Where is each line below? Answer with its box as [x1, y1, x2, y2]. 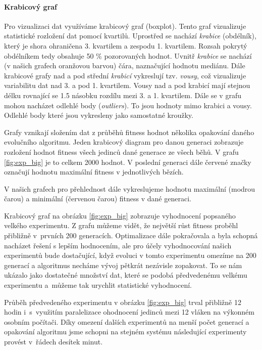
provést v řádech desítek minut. [4, 336, 103, 347]
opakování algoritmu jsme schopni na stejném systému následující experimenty [4, 326, 247, 337]
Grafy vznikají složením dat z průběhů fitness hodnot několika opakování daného [4, 126, 254, 137]
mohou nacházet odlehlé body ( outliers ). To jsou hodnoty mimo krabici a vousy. [4, 100, 252, 110]
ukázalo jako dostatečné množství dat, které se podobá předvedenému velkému [4, 270, 247, 280]
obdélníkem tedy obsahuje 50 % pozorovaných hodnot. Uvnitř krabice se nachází [4, 50, 252, 61]
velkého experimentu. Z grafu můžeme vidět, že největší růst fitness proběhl [4, 220, 238, 231]
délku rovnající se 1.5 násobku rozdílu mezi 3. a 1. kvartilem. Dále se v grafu [4, 90, 241, 100]
